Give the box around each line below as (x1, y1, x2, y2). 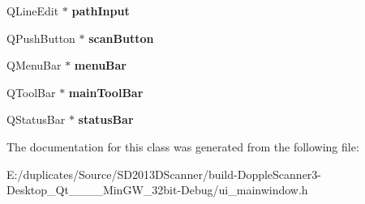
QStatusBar (6, 111, 66, 128)
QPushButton (6, 29, 75, 46)
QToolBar (6, 83, 56, 100)
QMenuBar (6, 57, 62, 74)
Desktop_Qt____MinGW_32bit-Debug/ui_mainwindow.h (6, 181, 308, 198)
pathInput (71, 2, 130, 19)
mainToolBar (68, 83, 144, 100)
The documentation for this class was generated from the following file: (6, 138, 359, 155)
